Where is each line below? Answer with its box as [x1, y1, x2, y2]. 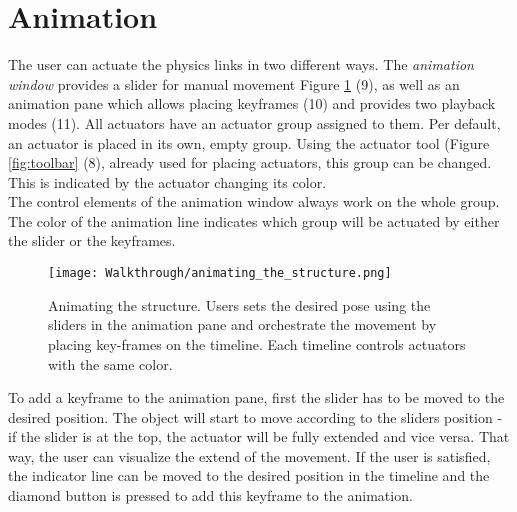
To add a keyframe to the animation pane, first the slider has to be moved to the [8, 387, 505, 408]
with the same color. [48, 353, 173, 374]
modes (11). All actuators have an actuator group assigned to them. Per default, [8, 112, 501, 133]
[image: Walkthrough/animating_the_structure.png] [48, 266, 392, 281]
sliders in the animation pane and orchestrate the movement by [48, 314, 437, 335]
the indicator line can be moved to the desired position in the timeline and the [8, 465, 490, 486]
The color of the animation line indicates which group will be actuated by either [8, 210, 500, 231]
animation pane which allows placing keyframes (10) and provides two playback [8, 93, 496, 114]
